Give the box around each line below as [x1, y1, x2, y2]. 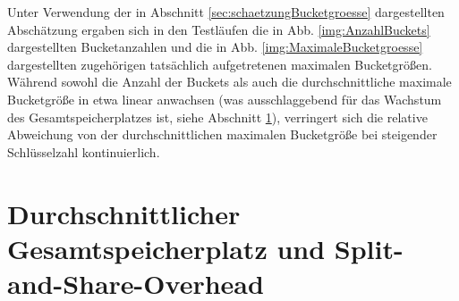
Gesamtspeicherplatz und [7, 230, 326, 266]
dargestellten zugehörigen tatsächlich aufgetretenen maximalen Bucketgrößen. [7, 54, 432, 73]
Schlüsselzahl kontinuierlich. [7, 142, 160, 161]
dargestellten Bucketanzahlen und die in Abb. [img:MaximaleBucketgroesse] [7, 38, 423, 56]
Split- [334, 230, 404, 266]
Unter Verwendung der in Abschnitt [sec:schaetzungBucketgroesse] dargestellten [7, 3, 445, 21]
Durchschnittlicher [7, 195, 241, 231]
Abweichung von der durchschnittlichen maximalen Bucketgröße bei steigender [7, 125, 438, 144]
